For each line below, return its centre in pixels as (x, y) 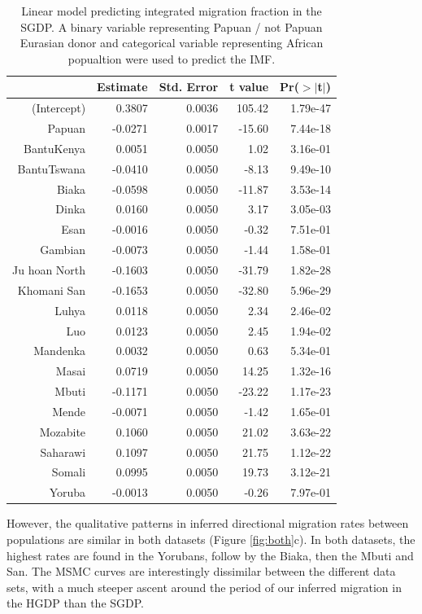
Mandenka (60, 351)
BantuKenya (55, 148)
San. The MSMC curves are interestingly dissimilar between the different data (201, 571)
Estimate (122, 87)
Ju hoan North (49, 269)
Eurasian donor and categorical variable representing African (172, 43)
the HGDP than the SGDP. (76, 603)
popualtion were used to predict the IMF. (172, 58)
